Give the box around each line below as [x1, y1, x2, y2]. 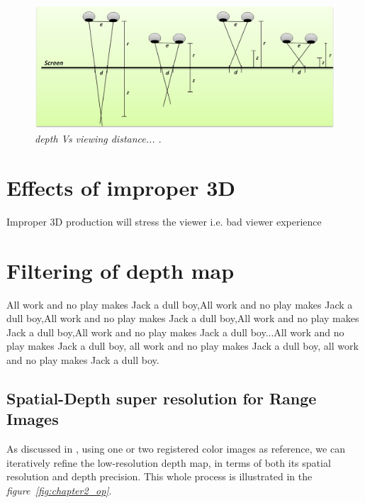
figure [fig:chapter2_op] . [6, 482, 112, 497]
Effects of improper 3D [6, 172, 235, 201]
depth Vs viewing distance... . [35, 131, 162, 146]
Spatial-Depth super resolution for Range [6, 387, 317, 409]
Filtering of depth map [6, 255, 235, 284]
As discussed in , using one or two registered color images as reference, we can [6, 441, 345, 456]
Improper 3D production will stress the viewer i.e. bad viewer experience [6, 214, 322, 228]
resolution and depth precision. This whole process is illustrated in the [6, 469, 313, 484]
